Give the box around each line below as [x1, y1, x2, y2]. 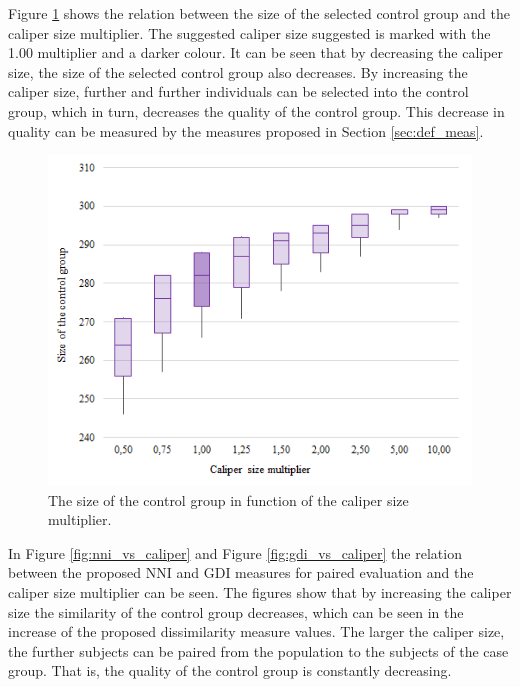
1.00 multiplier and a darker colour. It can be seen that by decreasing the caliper [8, 42, 504, 63]
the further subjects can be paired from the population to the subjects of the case [8, 640, 509, 661]
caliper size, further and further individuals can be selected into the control [8, 81, 469, 102]
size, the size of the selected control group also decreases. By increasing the [8, 61, 468, 82]
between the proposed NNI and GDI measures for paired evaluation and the [8, 562, 474, 583]
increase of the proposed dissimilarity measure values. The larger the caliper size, [8, 621, 505, 642]
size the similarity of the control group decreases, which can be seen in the [8, 601, 464, 622]
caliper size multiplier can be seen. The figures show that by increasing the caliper [8, 582, 512, 603]
